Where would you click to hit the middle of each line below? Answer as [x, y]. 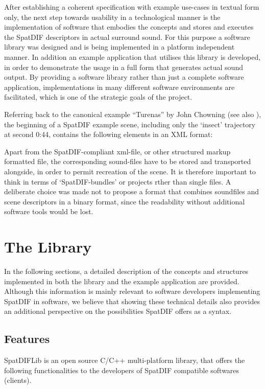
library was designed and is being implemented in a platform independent [119, 47]
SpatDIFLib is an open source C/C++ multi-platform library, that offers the [125, 360]
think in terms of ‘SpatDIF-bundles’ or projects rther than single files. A [118, 181]
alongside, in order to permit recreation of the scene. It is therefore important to [130, 171]
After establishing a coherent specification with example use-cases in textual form [132, 7]
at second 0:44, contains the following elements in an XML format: [109, 134]
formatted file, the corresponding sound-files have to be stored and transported [128, 161]
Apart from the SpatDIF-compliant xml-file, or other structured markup [117, 151]
